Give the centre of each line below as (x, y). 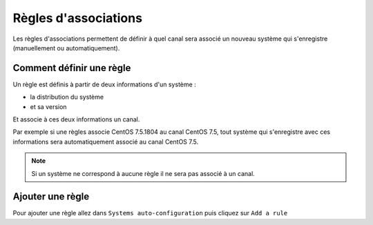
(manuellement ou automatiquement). (66, 48)
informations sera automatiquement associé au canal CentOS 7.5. (106, 141)
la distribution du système (67, 97)
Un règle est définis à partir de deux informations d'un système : (104, 84)
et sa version (48, 106)
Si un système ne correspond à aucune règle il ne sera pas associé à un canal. (143, 173)
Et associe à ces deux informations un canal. (76, 119)
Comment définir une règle (72, 68)
